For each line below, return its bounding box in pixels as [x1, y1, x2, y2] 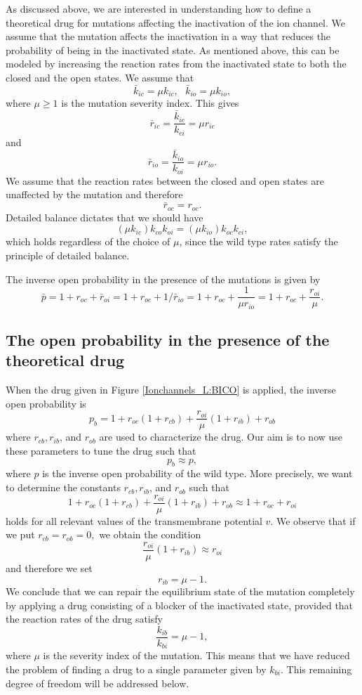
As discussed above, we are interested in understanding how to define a [6, 1, 311, 15]
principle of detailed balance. [6, 247, 130, 262]
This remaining [286, 661, 352, 676]
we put [6, 527, 35, 542]
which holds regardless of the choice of [6, 234, 170, 249]
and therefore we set [6, 560, 93, 575]
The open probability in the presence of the [6, 329, 330, 351]
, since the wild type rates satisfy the [179, 234, 338, 249]
